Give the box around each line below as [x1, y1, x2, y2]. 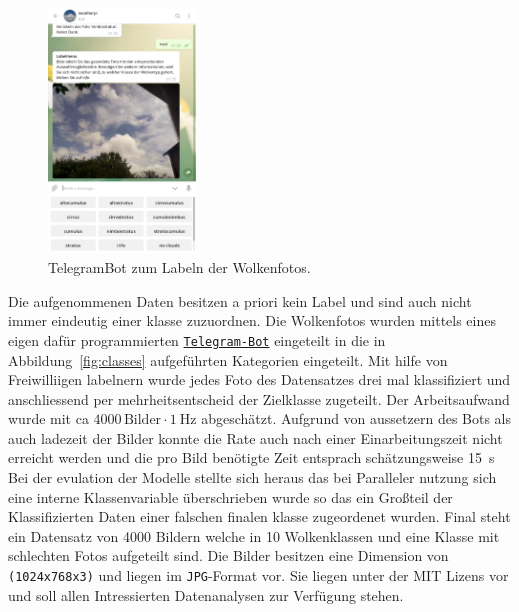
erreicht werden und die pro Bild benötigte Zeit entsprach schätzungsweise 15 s [8, 447, 495, 468]
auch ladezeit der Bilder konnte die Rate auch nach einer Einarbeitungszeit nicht [8, 427, 503, 448]
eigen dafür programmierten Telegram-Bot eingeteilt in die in [8, 329, 386, 350]
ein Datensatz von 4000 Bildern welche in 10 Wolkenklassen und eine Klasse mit [8, 525, 500, 546]
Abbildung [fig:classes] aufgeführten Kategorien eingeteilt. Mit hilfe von [8, 349, 448, 370]
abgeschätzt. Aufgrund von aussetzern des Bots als [201, 408, 512, 429]
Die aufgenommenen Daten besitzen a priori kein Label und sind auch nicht [8, 290, 472, 311]
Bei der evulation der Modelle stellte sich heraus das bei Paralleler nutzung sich [8, 467, 497, 488]
